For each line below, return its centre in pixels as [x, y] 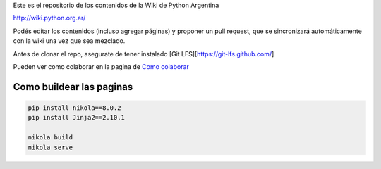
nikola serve [50, 147]
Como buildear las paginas [73, 87]
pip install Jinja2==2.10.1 [76, 118]
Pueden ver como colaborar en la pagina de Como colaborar [101, 66]
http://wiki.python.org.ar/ [49, 18]
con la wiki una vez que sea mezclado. [69, 41]
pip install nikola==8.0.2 [74, 108]
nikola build [50, 138]
